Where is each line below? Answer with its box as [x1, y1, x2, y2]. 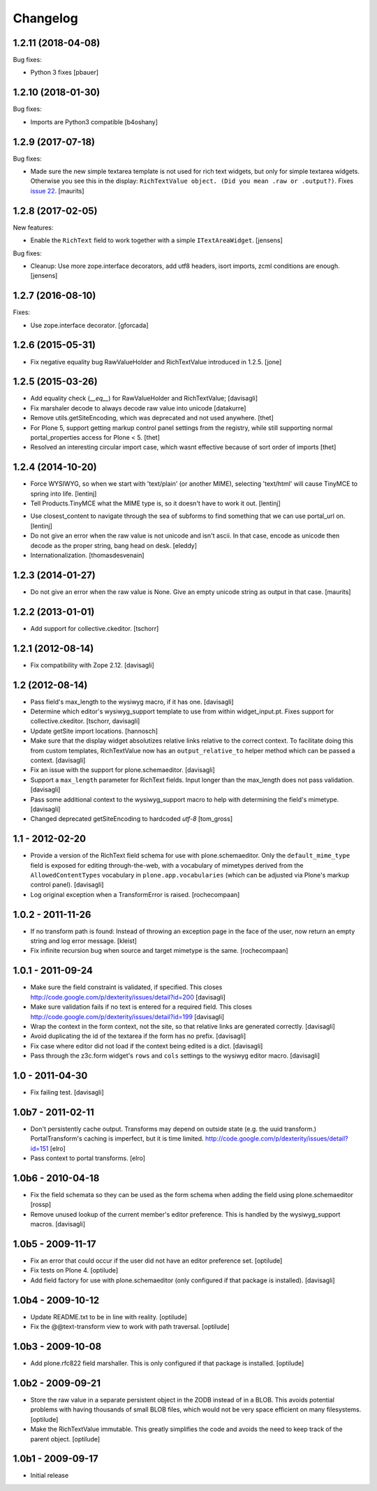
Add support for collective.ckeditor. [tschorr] [30, 624, 159, 632]
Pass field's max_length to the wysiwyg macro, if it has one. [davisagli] [30, 697, 234, 706]
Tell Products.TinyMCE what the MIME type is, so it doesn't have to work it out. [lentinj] [30, 499, 281, 507]
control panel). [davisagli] [30, 880, 104, 889]
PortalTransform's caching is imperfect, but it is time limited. [30, 1134, 204, 1143]
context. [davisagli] [30, 756, 86, 764]
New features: [13, 223, 54, 232]
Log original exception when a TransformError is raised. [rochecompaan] [30, 890, 240, 898]
